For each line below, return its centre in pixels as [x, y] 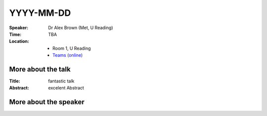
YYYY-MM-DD [40, 13]
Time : [15, 34]
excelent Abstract [66, 88]
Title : [15, 81]
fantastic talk [61, 81]
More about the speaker [47, 102]
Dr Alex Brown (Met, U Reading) [81, 28]
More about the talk [40, 69]
